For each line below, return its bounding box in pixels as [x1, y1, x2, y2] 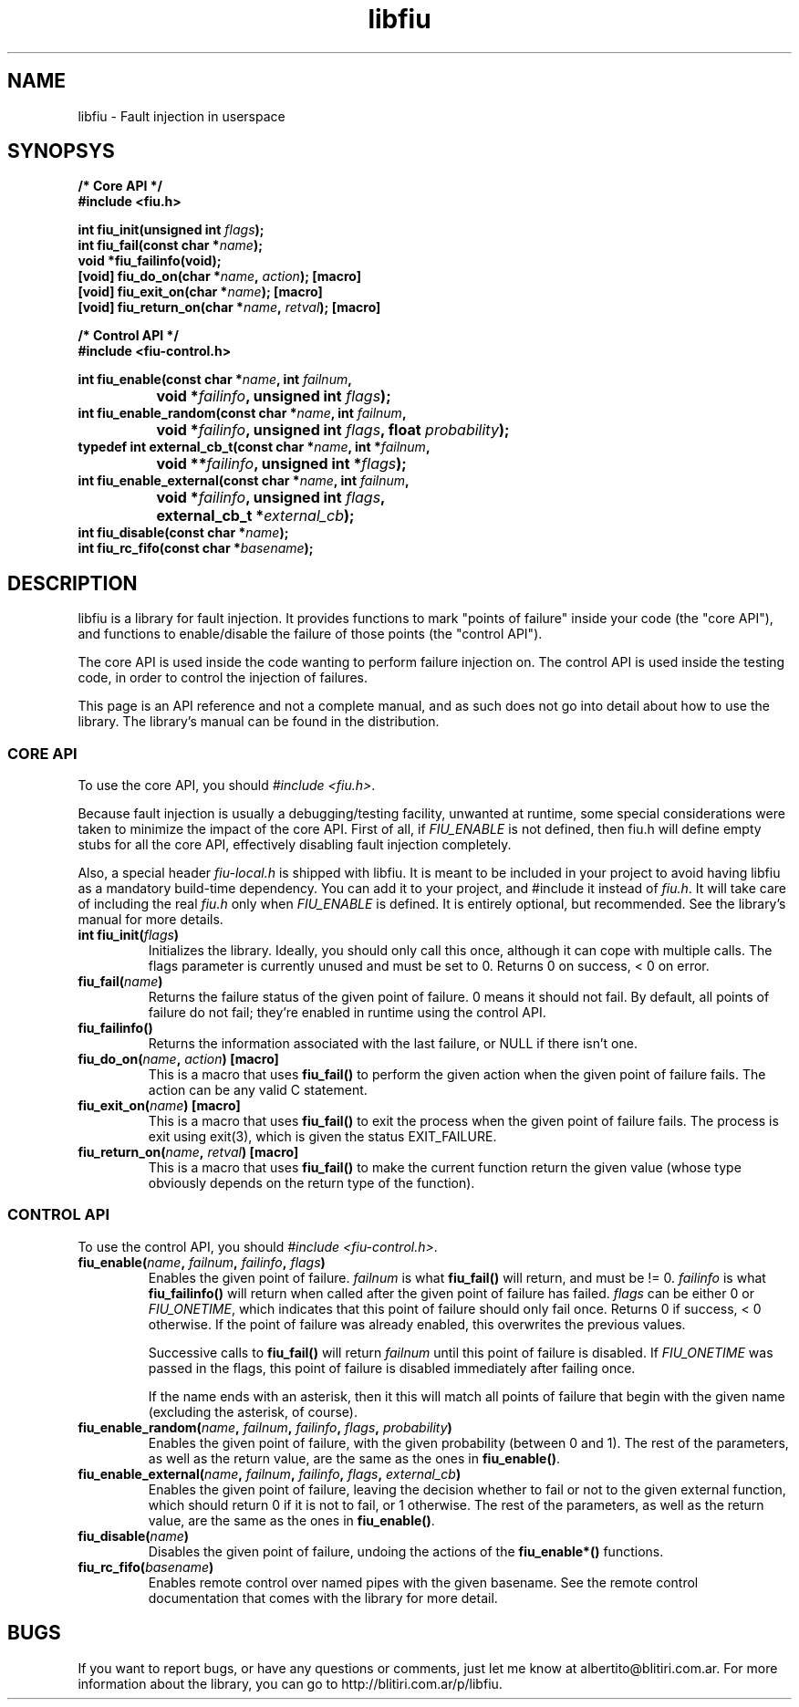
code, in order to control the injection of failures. [78, 670, 368, 686]
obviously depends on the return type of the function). [148, 1175, 475, 1192]
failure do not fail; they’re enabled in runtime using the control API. [148, 1004, 546, 1021]
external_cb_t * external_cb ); [156, 506, 355, 526]
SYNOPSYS [7, 140, 115, 163]
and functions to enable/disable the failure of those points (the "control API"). [78, 626, 543, 642]
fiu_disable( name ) [78, 1527, 190, 1544]
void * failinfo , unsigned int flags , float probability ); [156, 421, 510, 440]
